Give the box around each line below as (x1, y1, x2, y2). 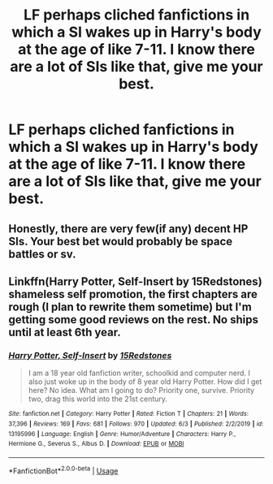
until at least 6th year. (8, 325, 121, 339)
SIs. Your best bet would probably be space (8, 234, 233, 248)
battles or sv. (8, 247, 76, 261)
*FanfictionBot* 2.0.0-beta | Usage (8, 465, 119, 476)
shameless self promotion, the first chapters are (8, 287, 258, 301)
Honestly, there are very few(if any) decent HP (8, 222, 249, 236)
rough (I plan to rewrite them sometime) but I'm (8, 300, 252, 313)
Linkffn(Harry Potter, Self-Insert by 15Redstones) (8, 274, 262, 288)
